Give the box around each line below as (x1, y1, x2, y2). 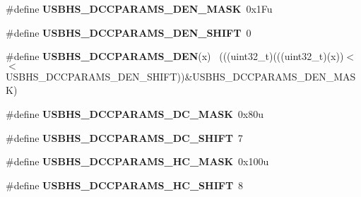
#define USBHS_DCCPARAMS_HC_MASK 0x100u (6, 154, 269, 169)
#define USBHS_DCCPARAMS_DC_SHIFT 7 (6, 130, 243, 145)
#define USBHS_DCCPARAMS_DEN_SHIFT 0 (6, 25, 251, 40)
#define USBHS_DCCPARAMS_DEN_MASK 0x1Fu (6, 1, 273, 16)
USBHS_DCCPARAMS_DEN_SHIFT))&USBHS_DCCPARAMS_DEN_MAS (6, 68, 356, 83)
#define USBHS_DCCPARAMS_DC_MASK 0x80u (6, 106, 264, 121)
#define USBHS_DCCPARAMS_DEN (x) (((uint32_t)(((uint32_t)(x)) (6, 49, 344, 64)
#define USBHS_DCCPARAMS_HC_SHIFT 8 (6, 177, 244, 192)
